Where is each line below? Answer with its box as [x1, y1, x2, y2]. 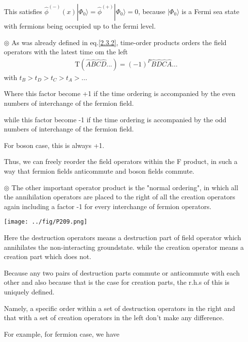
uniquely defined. [4, 286, 55, 296]
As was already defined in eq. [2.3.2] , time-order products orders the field [11, 37, 227, 47]
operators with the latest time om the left [4, 47, 128, 57]
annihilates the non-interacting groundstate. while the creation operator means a [4, 242, 244, 252]
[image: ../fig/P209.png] [4, 218, 87, 226]
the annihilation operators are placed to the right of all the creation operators [4, 192, 235, 202]
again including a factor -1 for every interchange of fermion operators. [4, 201, 212, 211]
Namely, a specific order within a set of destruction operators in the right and [4, 303, 235, 313]
